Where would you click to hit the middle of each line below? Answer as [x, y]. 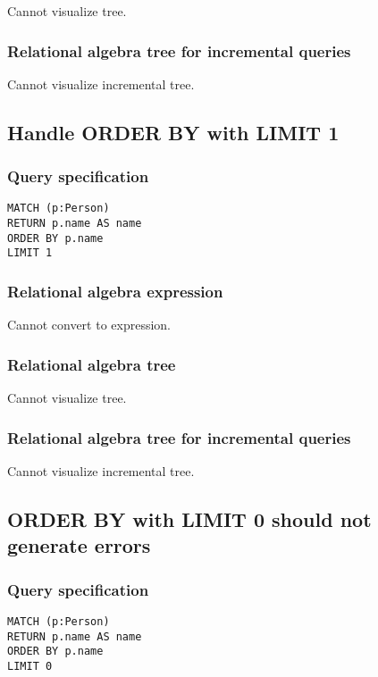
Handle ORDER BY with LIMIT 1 [173, 132]
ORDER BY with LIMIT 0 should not [189, 518]
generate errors [79, 545]
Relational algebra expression [115, 291]
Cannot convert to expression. [89, 325]
